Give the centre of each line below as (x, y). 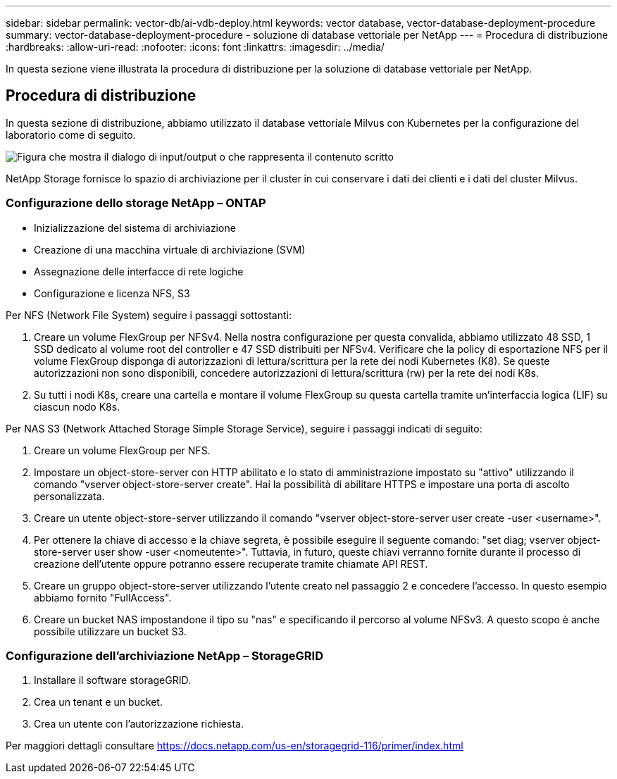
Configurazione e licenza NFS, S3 (112, 293)
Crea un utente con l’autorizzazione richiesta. (139, 724)
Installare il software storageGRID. (113, 680)
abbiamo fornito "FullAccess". (103, 597)
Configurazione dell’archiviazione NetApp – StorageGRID (164, 655)
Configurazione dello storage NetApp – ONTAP (136, 203)
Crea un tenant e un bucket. (98, 702)
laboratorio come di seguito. (71, 135)
